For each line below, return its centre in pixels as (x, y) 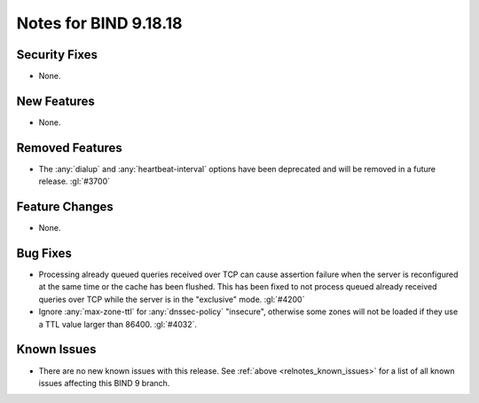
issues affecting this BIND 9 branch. (104, 383)
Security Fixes (57, 55)
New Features (55, 101)
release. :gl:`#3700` (75, 181)
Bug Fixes (44, 253)
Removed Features (70, 148)
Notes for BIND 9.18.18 (99, 23)
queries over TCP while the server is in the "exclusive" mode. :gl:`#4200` (172, 299)
